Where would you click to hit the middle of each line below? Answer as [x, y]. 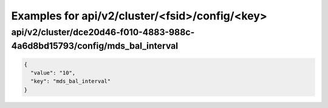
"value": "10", [53, 73]
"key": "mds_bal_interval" [71, 81]
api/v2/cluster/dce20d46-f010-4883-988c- [103, 32]
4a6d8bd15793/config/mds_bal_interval [95, 46]
